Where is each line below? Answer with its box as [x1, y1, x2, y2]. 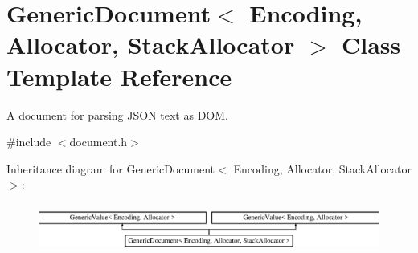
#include [6, 133, 51, 150]
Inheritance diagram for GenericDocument [6, 160, 215, 177]
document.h [69, 133, 128, 150]
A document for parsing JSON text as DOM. [6, 106, 228, 123]
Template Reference [6, 59, 232, 92]
